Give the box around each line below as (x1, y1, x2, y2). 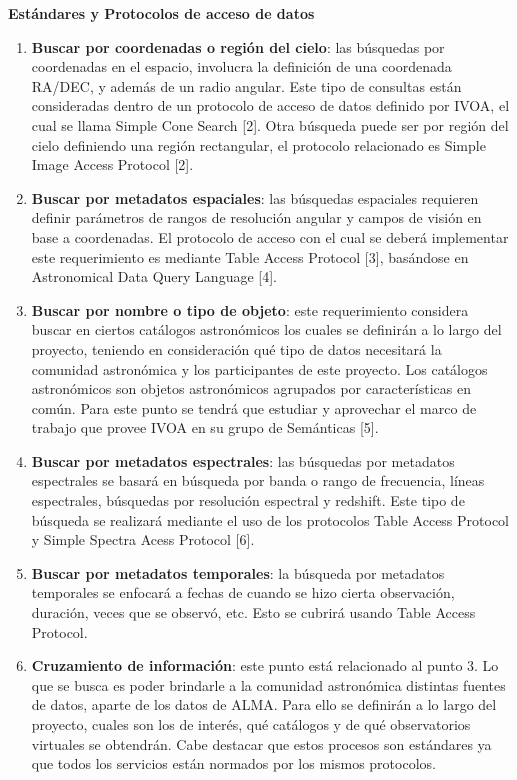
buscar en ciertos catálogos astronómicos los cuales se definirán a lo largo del (31, 319, 502, 340)
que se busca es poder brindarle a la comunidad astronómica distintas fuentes (31, 674, 506, 695)
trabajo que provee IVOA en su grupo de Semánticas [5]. (31, 417, 379, 438)
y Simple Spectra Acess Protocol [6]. (31, 529, 255, 550)
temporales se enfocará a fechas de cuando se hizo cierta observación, (31, 582, 455, 603)
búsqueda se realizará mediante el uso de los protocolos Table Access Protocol (31, 509, 510, 530)
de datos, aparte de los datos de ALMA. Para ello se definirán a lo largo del (31, 694, 497, 715)
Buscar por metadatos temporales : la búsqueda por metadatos (31, 562, 445, 583)
